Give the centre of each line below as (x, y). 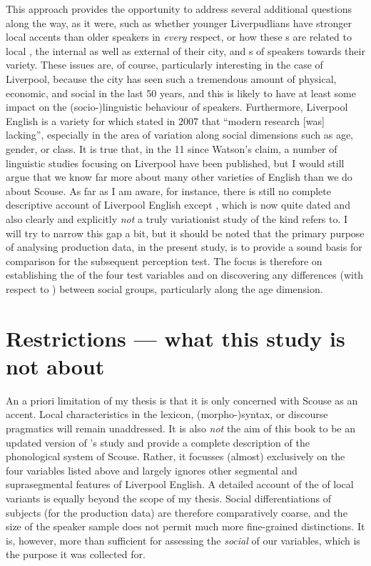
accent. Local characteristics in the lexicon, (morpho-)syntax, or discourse (167, 414)
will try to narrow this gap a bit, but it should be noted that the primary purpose (185, 233)
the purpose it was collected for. (76, 554)
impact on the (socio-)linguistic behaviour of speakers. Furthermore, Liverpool (177, 107)
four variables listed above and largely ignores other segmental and (152, 470)
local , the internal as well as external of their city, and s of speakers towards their (185, 50)
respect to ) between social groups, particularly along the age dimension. (164, 288)
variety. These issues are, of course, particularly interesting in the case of (164, 65)
